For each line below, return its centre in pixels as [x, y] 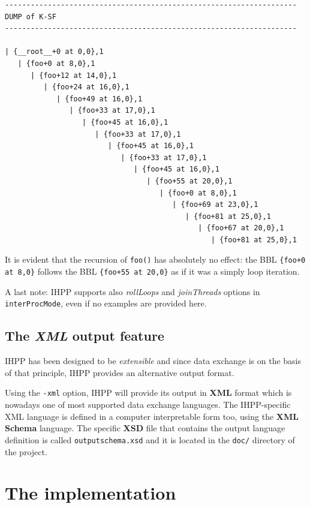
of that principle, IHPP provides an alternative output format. [120, 372]
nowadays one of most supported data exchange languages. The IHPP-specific [148, 405]
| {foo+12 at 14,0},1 [73, 75]
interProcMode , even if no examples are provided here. [106, 303]
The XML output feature [85, 336]
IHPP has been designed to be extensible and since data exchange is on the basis [153, 361]
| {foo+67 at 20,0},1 [241, 228]
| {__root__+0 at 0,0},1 [54, 52]
